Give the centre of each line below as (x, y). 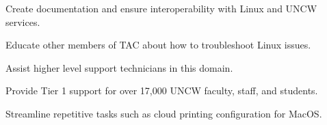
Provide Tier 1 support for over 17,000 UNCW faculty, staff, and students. (162, 91)
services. (23, 22)
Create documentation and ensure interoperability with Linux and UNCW (161, 8)
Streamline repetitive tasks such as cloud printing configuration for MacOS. (164, 113)
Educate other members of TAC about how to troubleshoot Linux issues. (158, 45)
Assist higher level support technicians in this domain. (119, 67)
